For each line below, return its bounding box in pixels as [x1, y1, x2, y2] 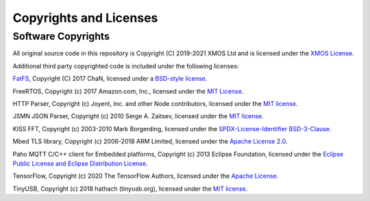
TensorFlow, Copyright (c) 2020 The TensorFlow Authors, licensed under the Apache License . [12, 172, 279, 180]
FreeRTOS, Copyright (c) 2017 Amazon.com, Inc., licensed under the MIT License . [12, 87, 244, 95]
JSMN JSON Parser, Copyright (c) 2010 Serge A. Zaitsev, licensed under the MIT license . [12, 112, 264, 120]
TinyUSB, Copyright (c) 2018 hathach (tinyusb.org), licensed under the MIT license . [12, 185, 248, 193]
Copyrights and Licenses [12, 10, 158, 25]
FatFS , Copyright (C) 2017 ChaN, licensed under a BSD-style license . [12, 75, 208, 83]
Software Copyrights [12, 30, 110, 42]
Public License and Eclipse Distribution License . [12, 159, 148, 167]
